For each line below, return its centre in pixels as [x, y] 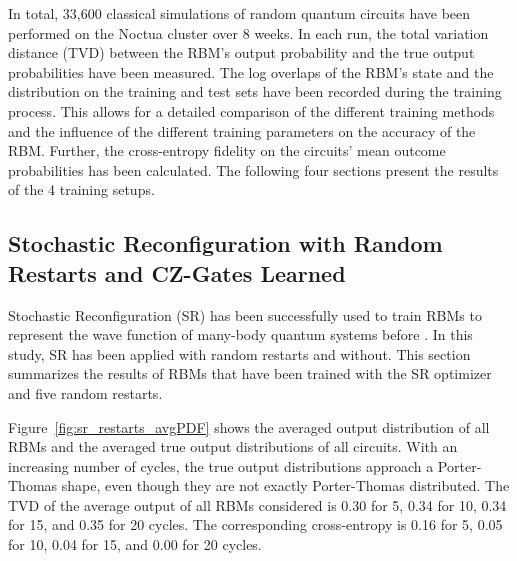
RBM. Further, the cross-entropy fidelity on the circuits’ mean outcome [227, 150]
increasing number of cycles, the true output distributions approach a [221, 465]
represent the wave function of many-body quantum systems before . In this [240, 334]
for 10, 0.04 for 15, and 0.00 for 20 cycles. [135, 544]
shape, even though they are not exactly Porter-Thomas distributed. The [285, 485]
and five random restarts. [85, 392]
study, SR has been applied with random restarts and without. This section [239, 353]
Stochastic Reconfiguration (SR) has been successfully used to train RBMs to [245, 314]
